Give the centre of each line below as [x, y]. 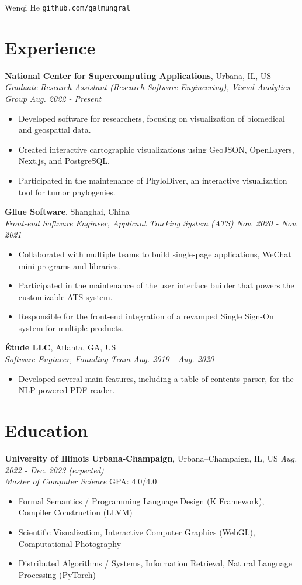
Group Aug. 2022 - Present [53, 98]
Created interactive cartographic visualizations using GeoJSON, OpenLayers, [156, 149]
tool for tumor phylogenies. [67, 192]
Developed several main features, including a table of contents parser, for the [156, 378]
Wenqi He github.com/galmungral [67, 7]
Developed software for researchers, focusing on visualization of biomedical [152, 118]
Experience [50, 47]
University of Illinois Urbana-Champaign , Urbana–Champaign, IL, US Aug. [151, 458]
